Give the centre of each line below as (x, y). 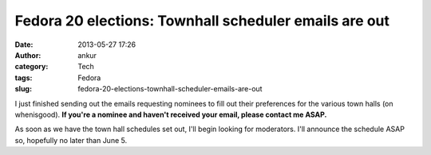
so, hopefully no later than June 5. (71, 140)
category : (32, 67)
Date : (24, 45)
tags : (24, 77)
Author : (28, 55)
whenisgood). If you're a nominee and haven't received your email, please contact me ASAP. (171, 114)
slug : (23, 89)
